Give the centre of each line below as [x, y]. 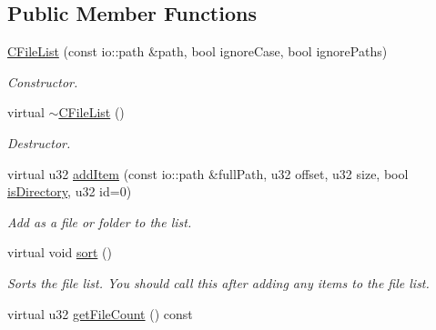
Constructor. [43, 81]
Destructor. [39, 142]
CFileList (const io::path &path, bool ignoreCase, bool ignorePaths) [198, 51]
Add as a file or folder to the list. [100, 221]
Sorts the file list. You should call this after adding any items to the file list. [218, 282]
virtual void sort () [60, 252]
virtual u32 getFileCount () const [100, 313]
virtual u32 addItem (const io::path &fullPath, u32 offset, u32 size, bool [208, 173]
